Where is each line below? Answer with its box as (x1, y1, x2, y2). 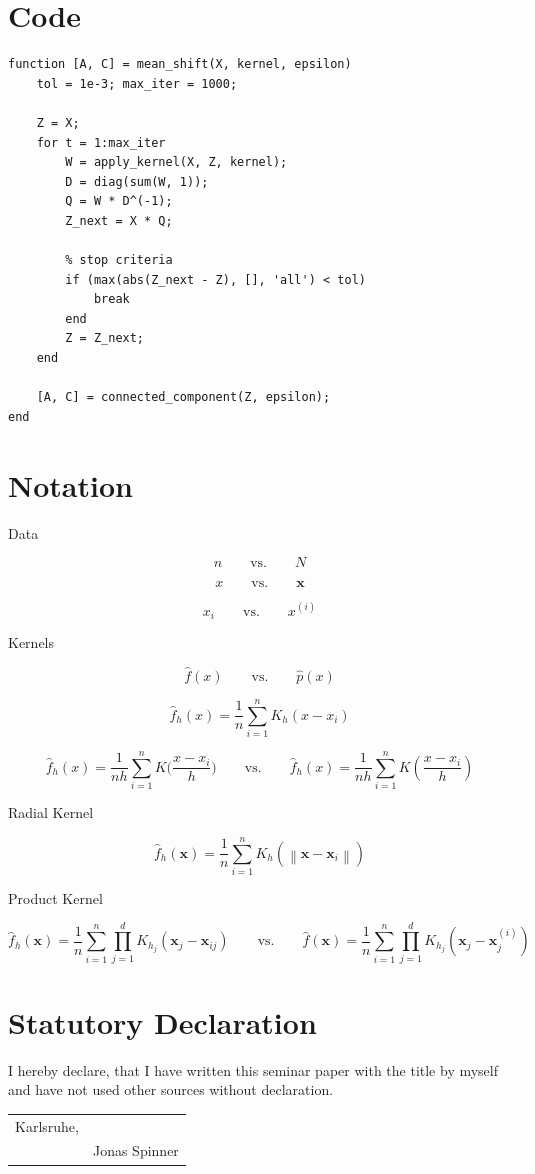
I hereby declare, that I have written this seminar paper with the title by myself (8, 1059, 499, 1080)
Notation (8, 464, 133, 505)
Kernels (8, 632, 55, 653)
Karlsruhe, (15, 1115, 79, 1136)
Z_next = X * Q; (65, 213, 173, 228)
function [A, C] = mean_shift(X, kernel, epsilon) (8, 57, 352, 72)
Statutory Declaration (8, 1001, 317, 1042)
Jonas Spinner (92, 1140, 179, 1161)
